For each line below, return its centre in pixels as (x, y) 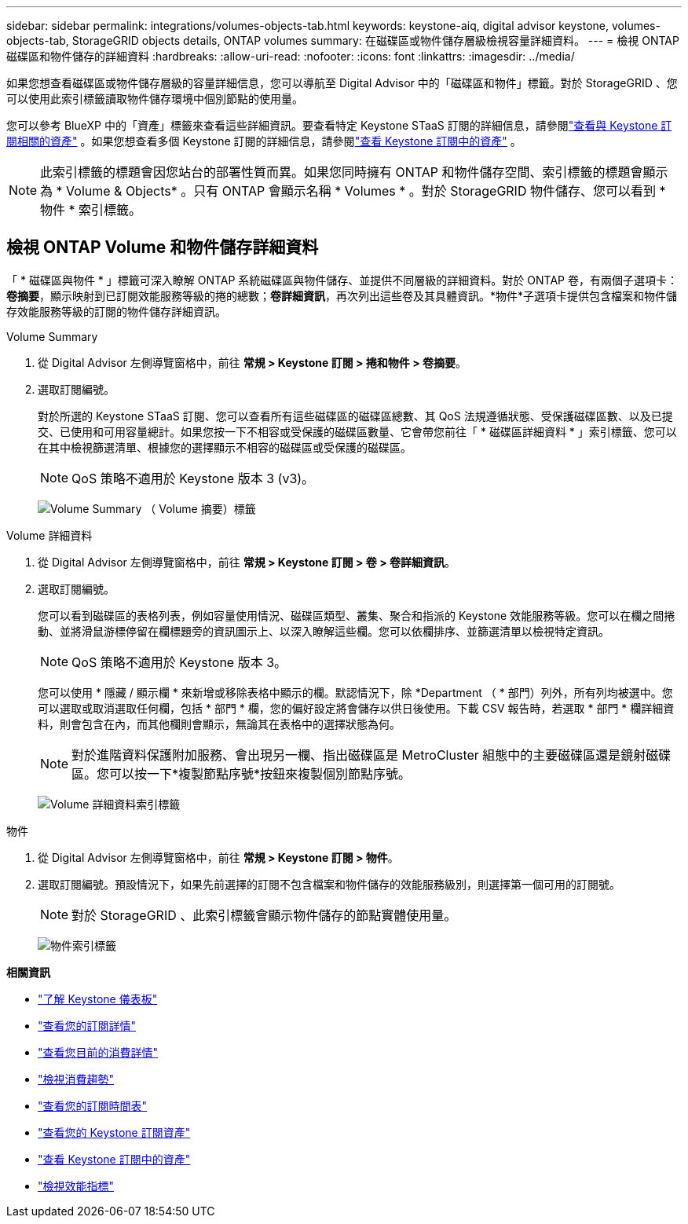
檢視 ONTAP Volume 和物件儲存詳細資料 (163, 247)
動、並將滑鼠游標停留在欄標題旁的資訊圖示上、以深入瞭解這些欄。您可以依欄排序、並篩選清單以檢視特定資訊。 (324, 631)
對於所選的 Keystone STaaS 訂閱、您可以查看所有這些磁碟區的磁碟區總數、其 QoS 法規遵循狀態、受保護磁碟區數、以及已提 (355, 416)
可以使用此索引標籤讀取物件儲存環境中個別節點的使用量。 (155, 99)
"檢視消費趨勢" (76, 1079)
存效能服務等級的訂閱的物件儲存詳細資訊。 (116, 311)
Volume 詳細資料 (49, 535)
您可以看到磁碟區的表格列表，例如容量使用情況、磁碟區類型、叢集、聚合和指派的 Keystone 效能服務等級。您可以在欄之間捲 (357, 615)
